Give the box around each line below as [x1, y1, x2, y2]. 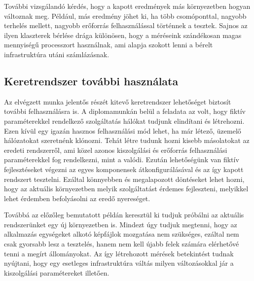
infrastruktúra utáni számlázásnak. [4, 49, 109, 59]
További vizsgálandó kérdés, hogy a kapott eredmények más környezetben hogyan [4, 1, 251, 11]
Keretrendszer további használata [4, 73, 179, 88]
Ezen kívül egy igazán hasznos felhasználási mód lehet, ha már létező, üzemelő [4, 125, 241, 136]
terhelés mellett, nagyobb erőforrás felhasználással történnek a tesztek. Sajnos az [4, 20, 248, 31]
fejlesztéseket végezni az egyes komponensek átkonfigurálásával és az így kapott [4, 164, 244, 174]
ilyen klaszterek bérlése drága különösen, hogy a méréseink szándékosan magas [4, 30, 242, 40]
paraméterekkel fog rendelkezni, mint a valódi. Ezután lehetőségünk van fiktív [4, 154, 239, 165]
